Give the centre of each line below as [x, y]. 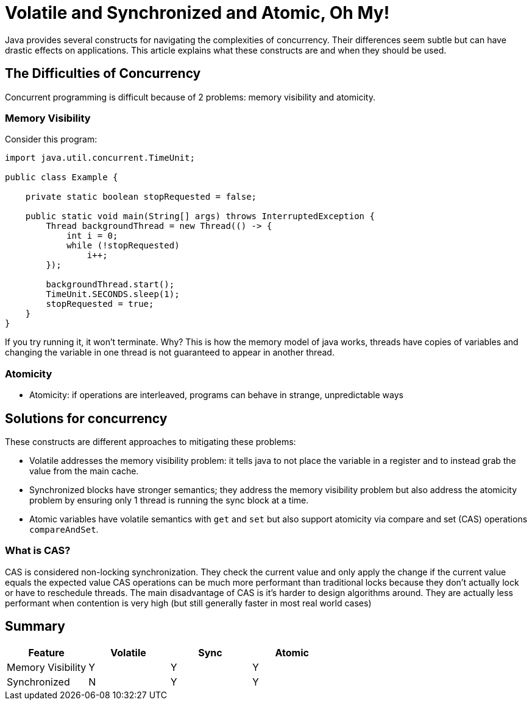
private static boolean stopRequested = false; [141, 197]
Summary [35, 626]
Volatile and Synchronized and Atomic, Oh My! [197, 13]
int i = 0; [92, 236]
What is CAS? [38, 551]
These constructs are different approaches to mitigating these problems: [151, 441]
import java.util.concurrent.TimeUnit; [100, 158]
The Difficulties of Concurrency [103, 74]
